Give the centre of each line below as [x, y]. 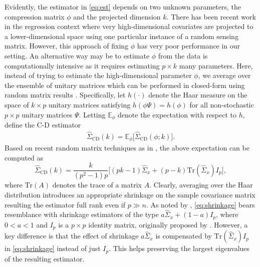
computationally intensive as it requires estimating [82, 65]
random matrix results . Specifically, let [65, 95]
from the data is [183, 55]
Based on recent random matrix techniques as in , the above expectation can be [127, 148]
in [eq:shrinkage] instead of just [53, 248]
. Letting [92, 114]
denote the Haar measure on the [198, 95]
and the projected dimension [117, 16]
